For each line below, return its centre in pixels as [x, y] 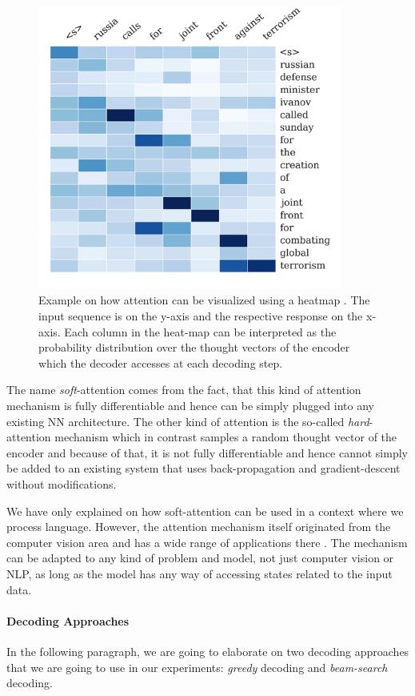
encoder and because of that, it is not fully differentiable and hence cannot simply [207, 452]
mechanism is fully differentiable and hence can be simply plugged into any [190, 405]
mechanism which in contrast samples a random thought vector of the [226, 437]
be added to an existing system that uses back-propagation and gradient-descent [204, 468]
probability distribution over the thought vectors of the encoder [194, 347]
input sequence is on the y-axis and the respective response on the [201, 316]
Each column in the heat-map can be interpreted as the [200, 331]
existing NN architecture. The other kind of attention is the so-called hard [188, 421]
